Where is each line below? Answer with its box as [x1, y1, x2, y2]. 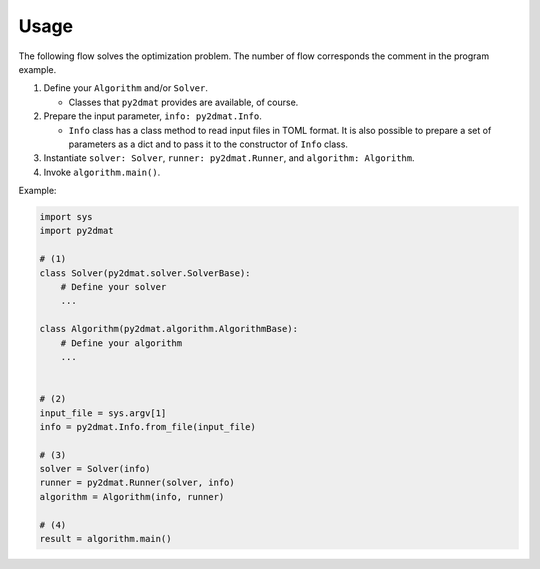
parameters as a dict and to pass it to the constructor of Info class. [68, 138, 349, 150]
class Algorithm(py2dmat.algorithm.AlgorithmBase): [39, 323, 299, 335]
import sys [39, 211, 93, 223]
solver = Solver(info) [39, 463, 151, 475]
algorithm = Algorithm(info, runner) [39, 491, 225, 502]
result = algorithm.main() [39, 533, 172, 545]
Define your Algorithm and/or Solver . [43, 82, 209, 94]
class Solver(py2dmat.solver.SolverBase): [39, 267, 251, 279]
